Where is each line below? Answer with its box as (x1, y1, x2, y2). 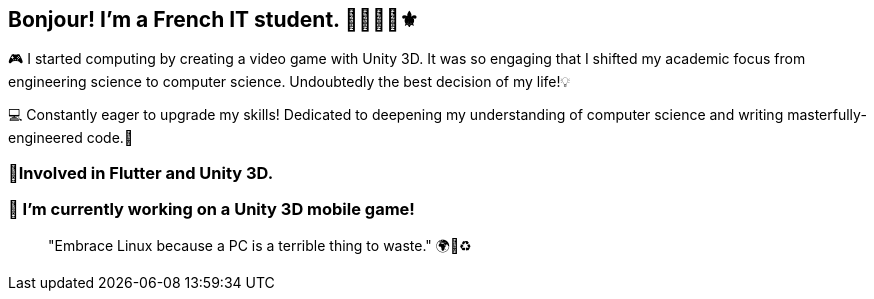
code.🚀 (86, 129, 134, 147)
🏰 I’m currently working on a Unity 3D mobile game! (8, 199, 415, 220)
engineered (8, 129, 83, 147)
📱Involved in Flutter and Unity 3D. (8, 162, 274, 183)
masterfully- (787, 106, 867, 124)
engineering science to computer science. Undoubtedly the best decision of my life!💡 (8, 73, 571, 91)
